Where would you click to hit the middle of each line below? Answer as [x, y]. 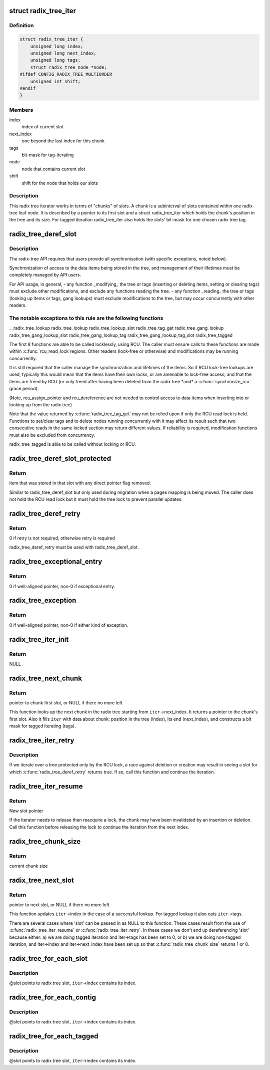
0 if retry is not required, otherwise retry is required [62, 538]
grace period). [24, 389]
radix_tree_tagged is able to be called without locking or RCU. [72, 444]
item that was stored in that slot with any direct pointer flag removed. [80, 483]
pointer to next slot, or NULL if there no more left [59, 905]
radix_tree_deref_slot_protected [60, 458]
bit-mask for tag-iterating [48, 155]
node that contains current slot [53, 169]
